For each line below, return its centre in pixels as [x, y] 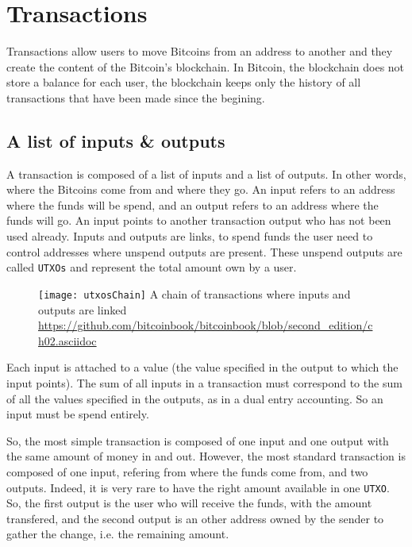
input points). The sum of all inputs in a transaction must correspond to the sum [204, 382]
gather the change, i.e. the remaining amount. [118, 534]
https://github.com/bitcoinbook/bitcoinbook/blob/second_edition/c [206, 325]
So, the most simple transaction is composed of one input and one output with [198, 440]
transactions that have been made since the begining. [136, 97]
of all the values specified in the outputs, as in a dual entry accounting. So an [195, 398]
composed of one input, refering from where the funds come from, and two [187, 471]
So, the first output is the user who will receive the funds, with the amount [189, 503]
